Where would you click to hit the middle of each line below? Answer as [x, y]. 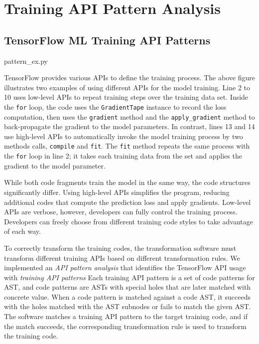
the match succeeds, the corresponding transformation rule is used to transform [125, 326]
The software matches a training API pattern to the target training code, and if [126, 316]
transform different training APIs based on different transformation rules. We [122, 258]
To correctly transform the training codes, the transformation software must [120, 248]
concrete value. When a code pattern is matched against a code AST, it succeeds [127, 296]
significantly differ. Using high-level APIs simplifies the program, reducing [117, 192]
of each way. [22, 231]
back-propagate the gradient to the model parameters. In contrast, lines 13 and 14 [129, 126]
